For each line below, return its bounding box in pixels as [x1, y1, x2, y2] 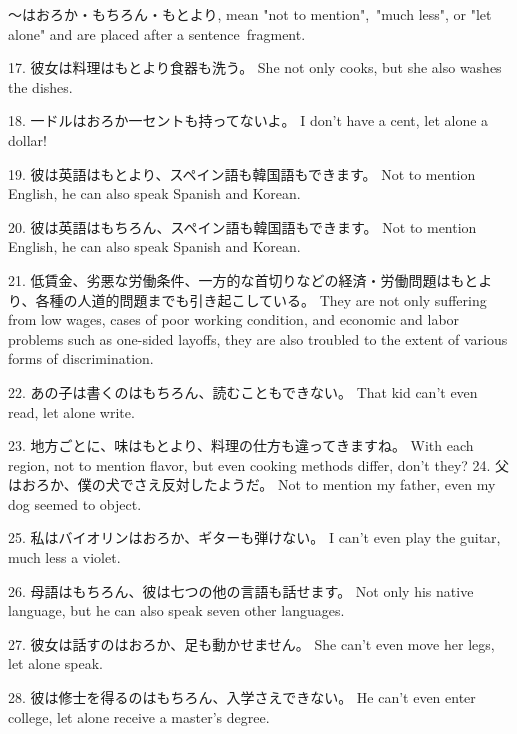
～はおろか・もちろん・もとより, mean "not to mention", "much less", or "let [8, 4, 492, 24]
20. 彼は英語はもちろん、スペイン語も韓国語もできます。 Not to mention [8, 216, 477, 237]
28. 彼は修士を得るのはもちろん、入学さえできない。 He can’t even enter [8, 687, 476, 708]
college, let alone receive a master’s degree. [8, 706, 270, 727]
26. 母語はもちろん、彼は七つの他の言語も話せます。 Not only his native [8, 580, 474, 601]
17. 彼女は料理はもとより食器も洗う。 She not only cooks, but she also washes [8, 57, 502, 78]
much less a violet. [8, 547, 121, 568]
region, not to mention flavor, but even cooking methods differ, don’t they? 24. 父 [8, 454, 510, 475]
